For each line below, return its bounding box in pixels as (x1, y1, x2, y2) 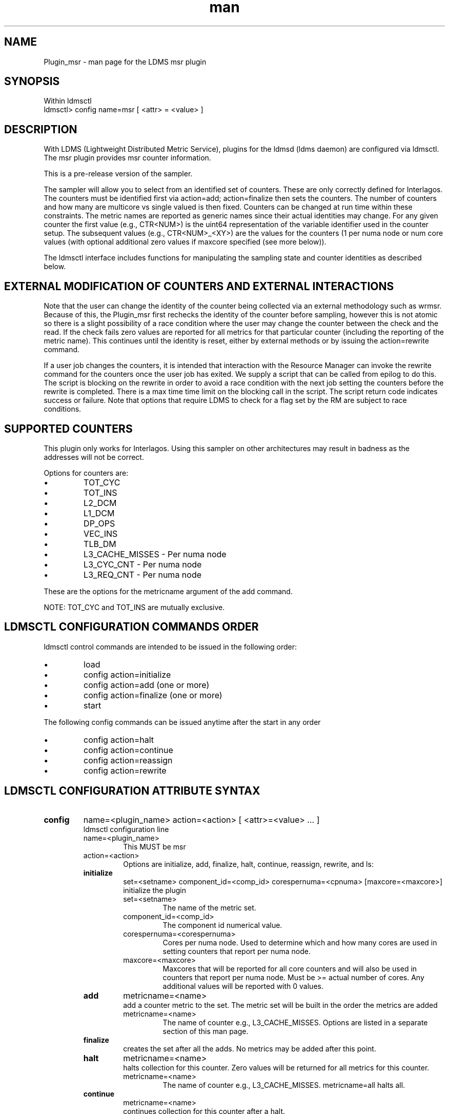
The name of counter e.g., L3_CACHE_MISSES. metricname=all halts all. (162, 1080, 405, 1089)
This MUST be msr (123, 842, 186, 851)
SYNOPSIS (4, 75, 60, 88)
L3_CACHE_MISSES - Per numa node (84, 549, 227, 559)
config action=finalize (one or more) (84, 690, 222, 700)
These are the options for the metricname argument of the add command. (44, 586, 293, 596)
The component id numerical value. (162, 920, 282, 929)
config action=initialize (84, 669, 171, 680)
